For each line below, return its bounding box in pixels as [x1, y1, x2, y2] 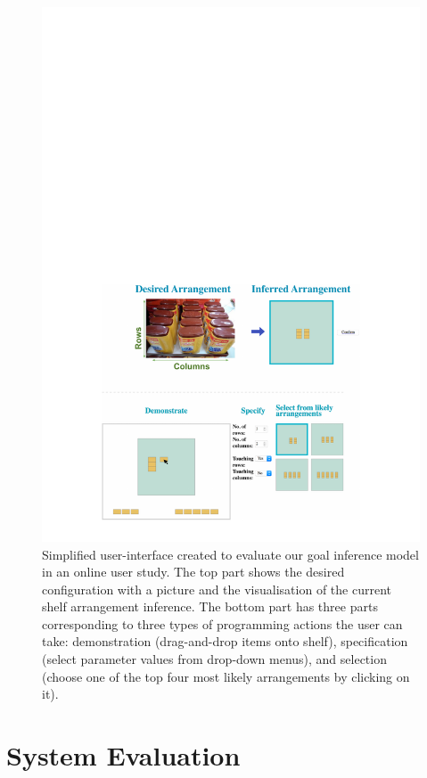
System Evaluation [6, 737, 241, 774]
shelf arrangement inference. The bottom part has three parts [42, 597, 378, 616]
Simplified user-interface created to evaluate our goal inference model [42, 545, 419, 563]
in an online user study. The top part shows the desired [42, 562, 345, 581]
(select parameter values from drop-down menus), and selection [42, 650, 387, 668]
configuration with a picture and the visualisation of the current [42, 579, 391, 598]
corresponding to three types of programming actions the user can [42, 614, 403, 633]
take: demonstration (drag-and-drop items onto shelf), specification [42, 632, 408, 651]
